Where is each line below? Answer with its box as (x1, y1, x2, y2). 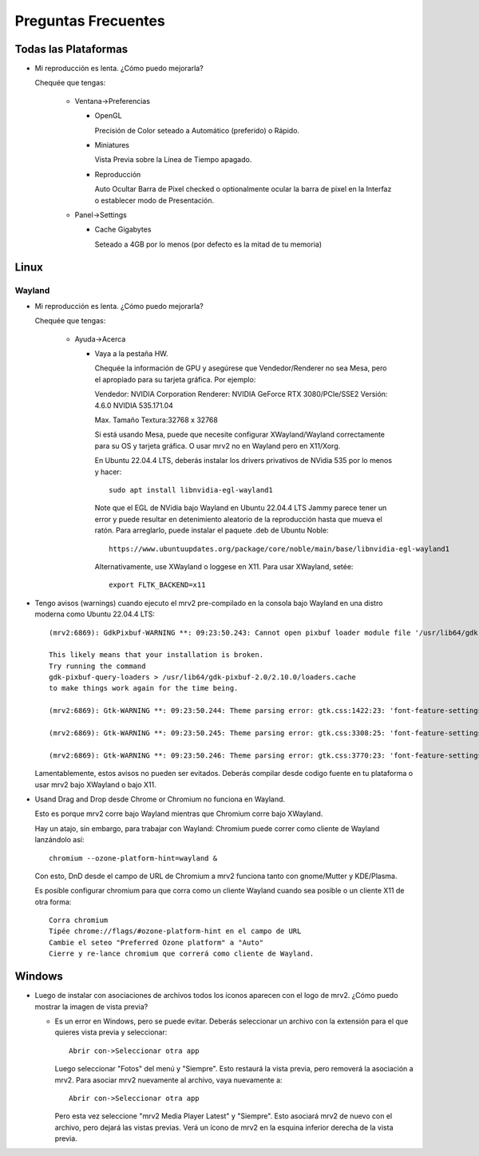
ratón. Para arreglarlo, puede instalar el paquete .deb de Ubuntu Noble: (94, 525, 329, 535)
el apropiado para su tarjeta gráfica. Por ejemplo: (94, 374, 256, 384)
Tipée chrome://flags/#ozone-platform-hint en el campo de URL (49, 927, 302, 936)
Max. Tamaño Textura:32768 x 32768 (94, 415, 219, 425)
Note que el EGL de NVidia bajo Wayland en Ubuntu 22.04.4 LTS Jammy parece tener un (94, 503, 387, 513)
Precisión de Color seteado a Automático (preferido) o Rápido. (94, 125, 299, 135)
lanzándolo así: (34, 835, 85, 845)
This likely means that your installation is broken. (49, 651, 263, 659)
